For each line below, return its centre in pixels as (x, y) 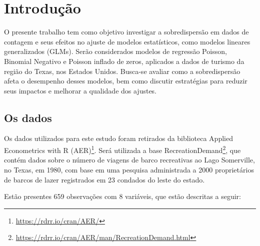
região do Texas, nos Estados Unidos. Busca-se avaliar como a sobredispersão (122, 71)
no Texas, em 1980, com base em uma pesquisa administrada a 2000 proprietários (129, 169)
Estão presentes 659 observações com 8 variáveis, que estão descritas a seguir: (122, 196)
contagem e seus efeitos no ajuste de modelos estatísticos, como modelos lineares (127, 41)
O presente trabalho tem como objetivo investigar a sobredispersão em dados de (126, 32)
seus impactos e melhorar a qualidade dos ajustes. (80, 90)
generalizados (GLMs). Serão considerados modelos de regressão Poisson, (115, 51)
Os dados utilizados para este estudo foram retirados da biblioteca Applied (118, 138)
